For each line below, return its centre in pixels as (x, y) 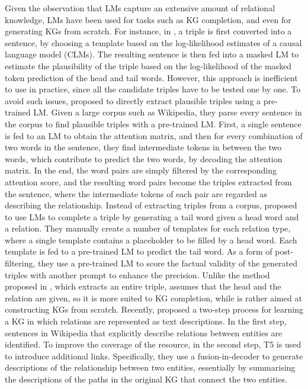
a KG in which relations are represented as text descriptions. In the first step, (146, 321)
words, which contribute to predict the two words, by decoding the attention (144, 158)
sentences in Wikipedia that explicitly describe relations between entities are (144, 332)
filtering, (20, 263)
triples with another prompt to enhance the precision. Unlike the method (137, 274)
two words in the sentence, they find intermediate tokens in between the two (143, 147)
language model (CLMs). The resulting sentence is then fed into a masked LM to (152, 54)
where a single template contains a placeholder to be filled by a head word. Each (151, 239)
